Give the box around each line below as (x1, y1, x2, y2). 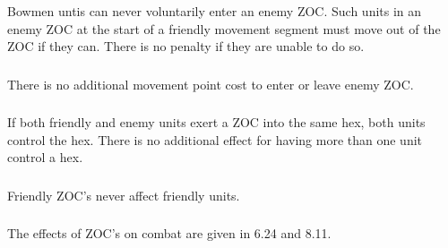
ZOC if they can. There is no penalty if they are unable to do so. (7, 37, 365, 56)
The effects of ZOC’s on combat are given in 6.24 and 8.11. (7, 224, 332, 243)
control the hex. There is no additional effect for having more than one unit (7, 130, 423, 149)
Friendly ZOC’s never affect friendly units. (7, 185, 240, 204)
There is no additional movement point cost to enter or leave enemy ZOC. (7, 74, 414, 93)
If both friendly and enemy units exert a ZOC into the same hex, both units (7, 113, 426, 132)
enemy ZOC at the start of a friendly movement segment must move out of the (7, 19, 441, 38)
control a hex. (7, 148, 83, 167)
